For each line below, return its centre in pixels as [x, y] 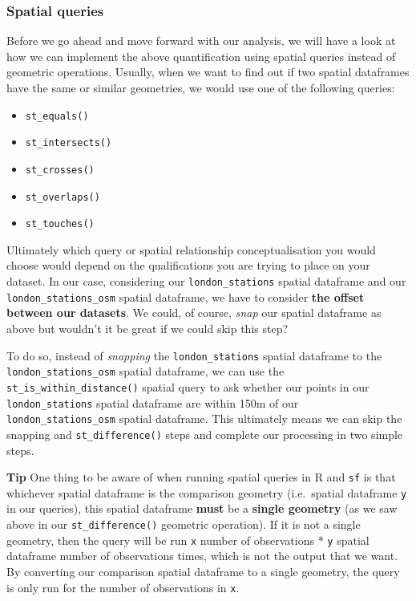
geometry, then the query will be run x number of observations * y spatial [188, 540]
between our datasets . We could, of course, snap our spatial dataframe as [194, 313]
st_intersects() [69, 143]
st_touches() [60, 224]
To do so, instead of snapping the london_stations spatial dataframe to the [194, 355]
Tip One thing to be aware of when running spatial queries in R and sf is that [201, 477]
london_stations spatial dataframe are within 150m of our [153, 402]
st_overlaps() [63, 197]
